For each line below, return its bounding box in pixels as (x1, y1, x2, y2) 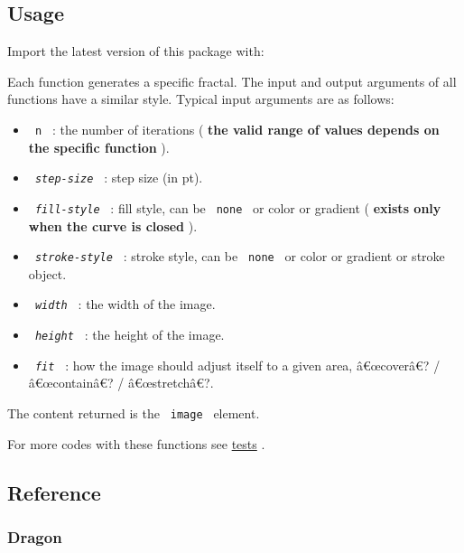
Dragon (7, 525, 62, 548)
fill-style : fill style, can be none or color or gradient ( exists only (34, 198, 441, 217)
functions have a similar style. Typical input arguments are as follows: (7, 89, 394, 108)
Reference (7, 478, 101, 506)
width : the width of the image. (34, 295, 216, 314)
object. (28, 264, 67, 283)
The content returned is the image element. (7, 403, 260, 422)
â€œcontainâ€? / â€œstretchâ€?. (28, 373, 214, 392)
